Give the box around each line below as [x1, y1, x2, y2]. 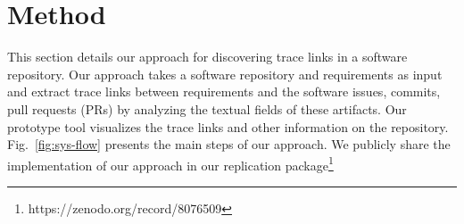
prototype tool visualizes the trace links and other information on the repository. [7, 117, 449, 136]
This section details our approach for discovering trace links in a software [7, 47, 408, 66]
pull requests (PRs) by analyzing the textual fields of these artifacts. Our [7, 99, 407, 118]
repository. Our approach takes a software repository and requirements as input [7, 64, 443, 83]
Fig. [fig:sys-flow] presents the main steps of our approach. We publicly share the [7, 135, 451, 153]
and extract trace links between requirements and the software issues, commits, [7, 82, 441, 101]
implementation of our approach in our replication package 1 [7, 153, 334, 174]
